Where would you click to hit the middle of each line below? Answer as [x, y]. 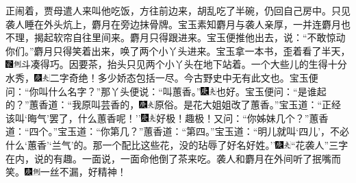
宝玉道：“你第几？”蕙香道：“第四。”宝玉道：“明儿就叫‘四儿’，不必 [204, 131]
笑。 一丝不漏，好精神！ [66, 172]
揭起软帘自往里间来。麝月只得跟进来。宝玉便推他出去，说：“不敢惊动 [190, 37]
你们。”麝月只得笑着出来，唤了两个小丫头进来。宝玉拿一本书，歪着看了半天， [178, 50]
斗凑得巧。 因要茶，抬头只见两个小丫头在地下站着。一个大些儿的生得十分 [184, 64]
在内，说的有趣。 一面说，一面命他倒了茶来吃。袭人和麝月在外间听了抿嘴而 [173, 158]
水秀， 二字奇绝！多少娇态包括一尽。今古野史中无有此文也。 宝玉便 [162, 77]
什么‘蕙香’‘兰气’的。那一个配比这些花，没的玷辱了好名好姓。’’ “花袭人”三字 [177, 144]
